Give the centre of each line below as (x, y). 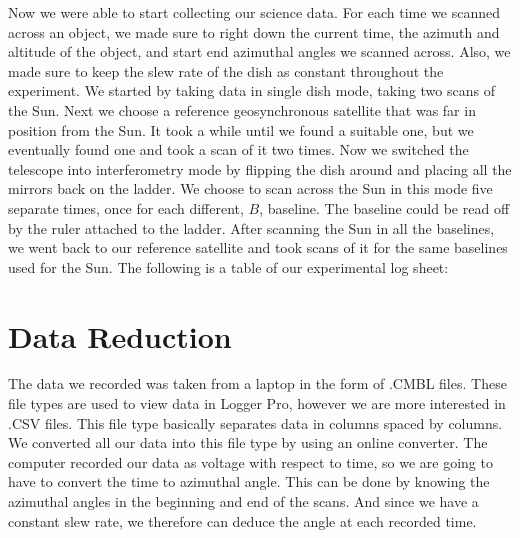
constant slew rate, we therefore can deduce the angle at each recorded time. (242, 520)
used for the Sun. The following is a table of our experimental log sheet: (228, 266)
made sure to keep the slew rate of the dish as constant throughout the (226, 70)
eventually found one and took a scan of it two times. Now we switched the (238, 149)
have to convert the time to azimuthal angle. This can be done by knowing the (249, 481)
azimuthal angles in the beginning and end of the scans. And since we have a (243, 501)
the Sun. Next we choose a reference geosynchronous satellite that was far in (242, 109)
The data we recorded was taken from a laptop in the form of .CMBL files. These (257, 383)
